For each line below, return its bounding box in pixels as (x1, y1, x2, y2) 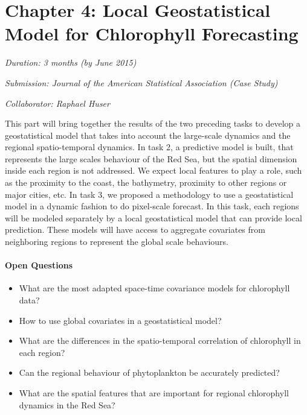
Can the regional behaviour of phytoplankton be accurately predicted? (19, 366, 280, 379)
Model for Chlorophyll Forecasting (5, 21, 299, 46)
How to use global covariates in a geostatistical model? (19, 314, 222, 326)
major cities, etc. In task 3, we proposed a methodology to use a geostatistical (5, 188, 294, 200)
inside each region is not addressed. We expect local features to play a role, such (5, 164, 302, 177)
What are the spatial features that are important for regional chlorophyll (19, 386, 289, 399)
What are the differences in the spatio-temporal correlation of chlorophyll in (19, 334, 301, 347)
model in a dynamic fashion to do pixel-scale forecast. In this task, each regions (5, 200, 299, 212)
